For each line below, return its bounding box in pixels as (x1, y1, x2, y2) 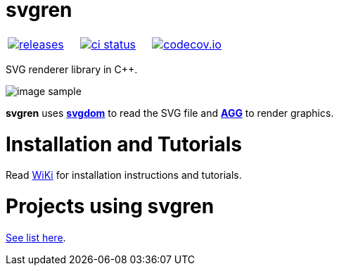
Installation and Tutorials (6, 132, 242, 156)
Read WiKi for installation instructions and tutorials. (6, 169, 242, 182)
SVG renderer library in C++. (6, 63, 138, 75)
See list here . (6, 231, 66, 244)
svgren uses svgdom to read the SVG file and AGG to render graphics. (6, 106, 334, 119)
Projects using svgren (6, 194, 215, 218)
